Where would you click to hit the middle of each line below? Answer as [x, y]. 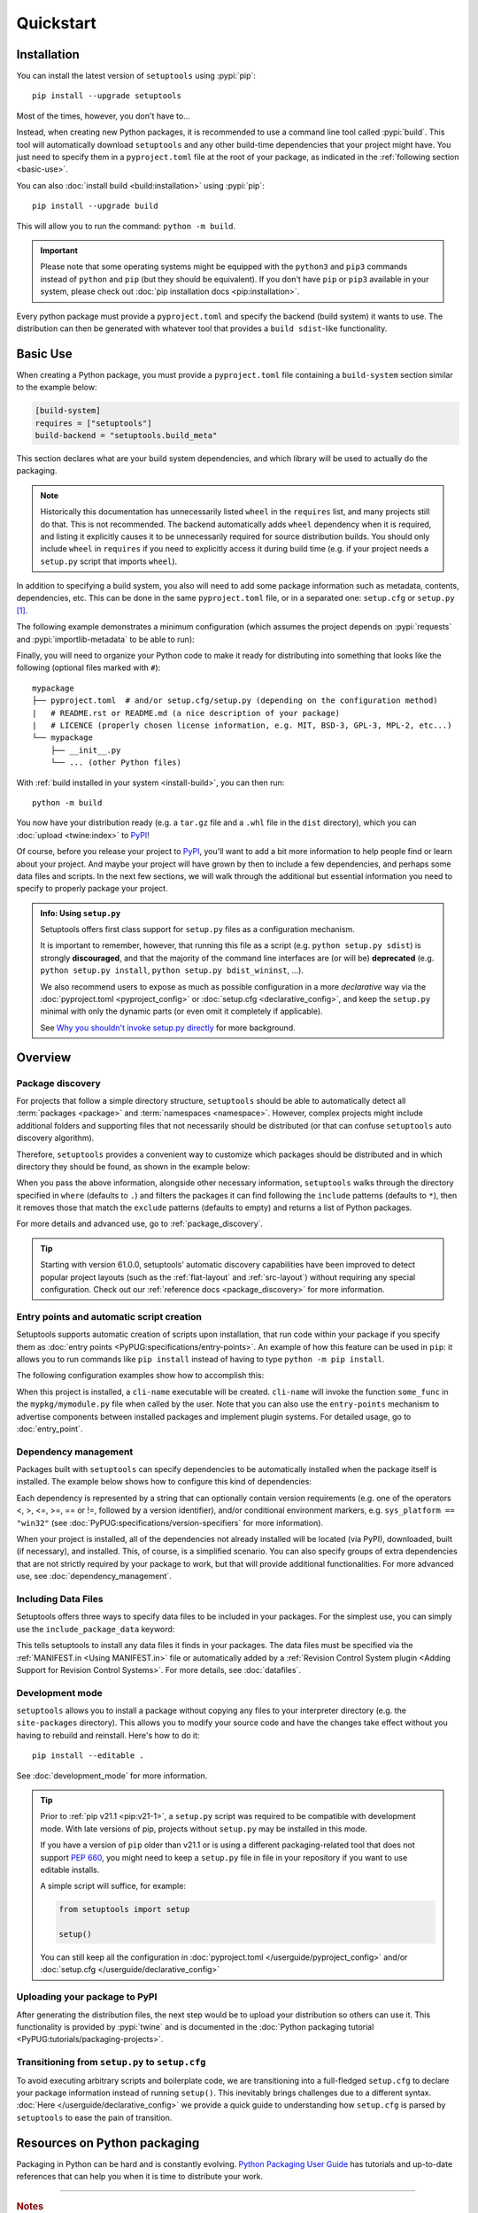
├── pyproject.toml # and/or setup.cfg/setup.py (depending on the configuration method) [235, 701]
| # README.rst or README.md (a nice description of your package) [186, 713]
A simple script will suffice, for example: [113, 1886]
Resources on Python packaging [108, 2143]
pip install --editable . [89, 1756]
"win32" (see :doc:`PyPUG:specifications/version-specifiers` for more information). [170, 1523]
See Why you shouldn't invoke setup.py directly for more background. [168, 1028]
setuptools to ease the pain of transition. [94, 2117]
